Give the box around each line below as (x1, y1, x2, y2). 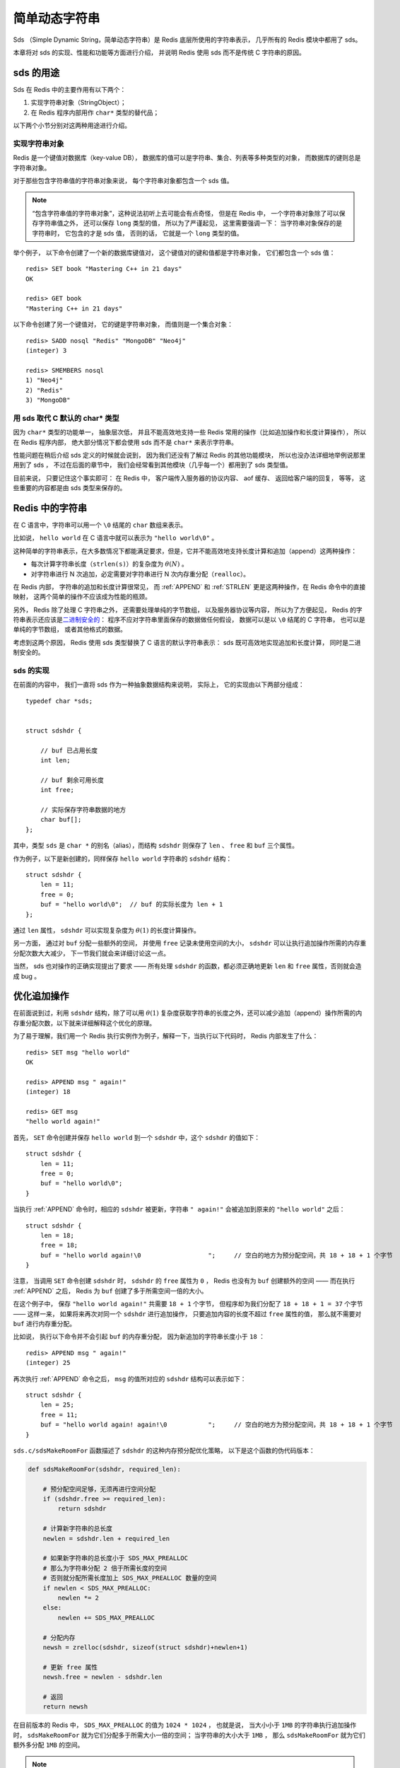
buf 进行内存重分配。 (13, 1320, 76, 1328)
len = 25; (40, 1401, 74, 1409)
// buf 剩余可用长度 (40, 776, 104, 784)
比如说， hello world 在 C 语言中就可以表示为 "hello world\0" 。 (13, 534, 218, 542)
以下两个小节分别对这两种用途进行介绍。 (13, 121, 131, 130)
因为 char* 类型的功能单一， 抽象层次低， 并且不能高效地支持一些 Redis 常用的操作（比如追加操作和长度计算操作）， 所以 (13, 428, 367, 436)
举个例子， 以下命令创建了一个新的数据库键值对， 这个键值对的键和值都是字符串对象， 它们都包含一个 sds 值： (13, 248, 336, 257)
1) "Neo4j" (25, 376, 64, 385)
